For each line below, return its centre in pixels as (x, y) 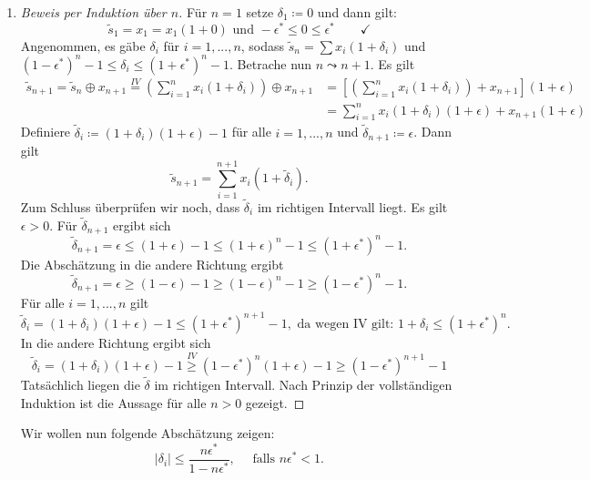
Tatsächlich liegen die (80, 384)
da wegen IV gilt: (346, 324)
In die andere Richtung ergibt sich (116, 342)
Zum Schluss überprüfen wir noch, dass (130, 206)
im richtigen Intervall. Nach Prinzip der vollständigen (303, 384)
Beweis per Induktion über (93, 12)
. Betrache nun (271, 63)
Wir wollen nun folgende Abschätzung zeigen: (147, 433)
